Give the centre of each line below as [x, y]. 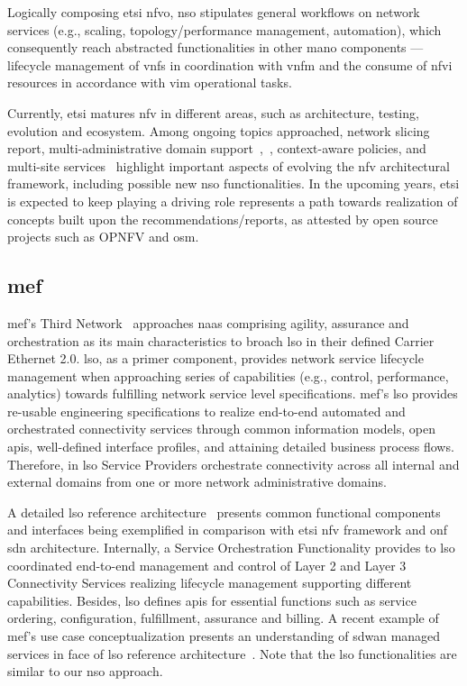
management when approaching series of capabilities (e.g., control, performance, [228, 375]
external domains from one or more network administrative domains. [197, 482]
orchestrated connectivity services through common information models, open [221, 429]
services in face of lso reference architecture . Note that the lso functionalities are [232, 653]
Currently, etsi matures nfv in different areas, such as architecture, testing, [213, 112]
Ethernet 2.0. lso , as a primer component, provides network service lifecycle [215, 358]
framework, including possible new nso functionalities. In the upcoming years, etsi [233, 183]
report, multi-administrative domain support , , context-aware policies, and [217, 148]
